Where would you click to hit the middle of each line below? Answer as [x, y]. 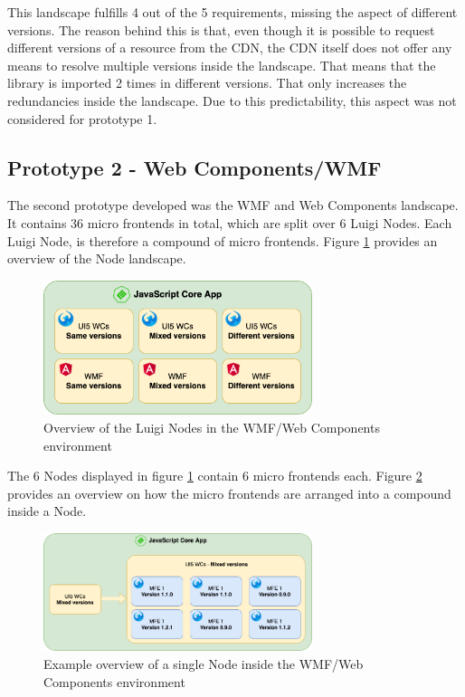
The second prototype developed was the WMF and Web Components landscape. [233, 205]
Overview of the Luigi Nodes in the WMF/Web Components [212, 428]
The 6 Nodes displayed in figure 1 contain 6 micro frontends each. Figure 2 [215, 476]
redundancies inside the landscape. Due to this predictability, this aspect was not [232, 100]
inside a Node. [47, 511]
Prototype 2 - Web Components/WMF [195, 167]
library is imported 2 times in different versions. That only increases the [207, 83]
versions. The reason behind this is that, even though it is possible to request [221, 29]
